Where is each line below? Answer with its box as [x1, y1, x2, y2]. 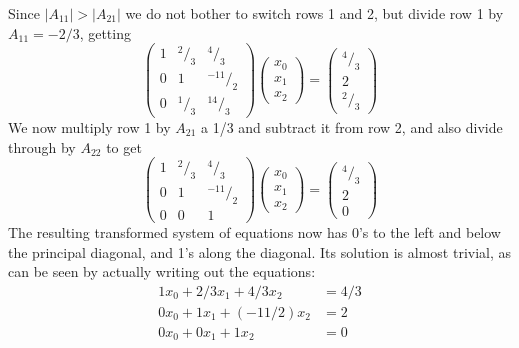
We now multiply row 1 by [8, 116, 171, 137]
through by [8, 136, 76, 157]
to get [106, 136, 142, 157]
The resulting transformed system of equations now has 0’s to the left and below [8, 222, 501, 243]
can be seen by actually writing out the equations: [8, 261, 316, 282]
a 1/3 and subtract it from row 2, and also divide [201, 116, 503, 137]
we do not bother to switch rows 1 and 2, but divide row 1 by [125, 3, 504, 23]
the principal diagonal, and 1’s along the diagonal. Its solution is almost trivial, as [8, 241, 512, 262]
